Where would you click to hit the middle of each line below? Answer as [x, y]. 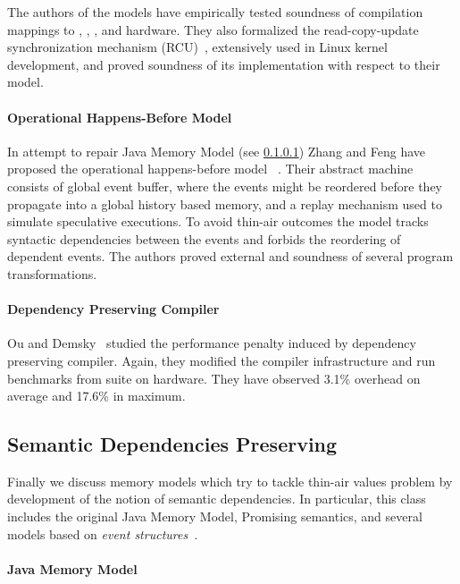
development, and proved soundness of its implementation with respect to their [224, 64]
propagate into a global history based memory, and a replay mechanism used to [225, 203]
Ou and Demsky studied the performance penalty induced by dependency [212, 343]
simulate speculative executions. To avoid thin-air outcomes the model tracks [218, 221]
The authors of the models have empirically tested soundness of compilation [215, 12]
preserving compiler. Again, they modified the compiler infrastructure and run [222, 360]
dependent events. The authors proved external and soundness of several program [230, 256]
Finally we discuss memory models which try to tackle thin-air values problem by [230, 481]
